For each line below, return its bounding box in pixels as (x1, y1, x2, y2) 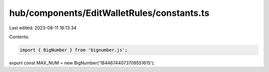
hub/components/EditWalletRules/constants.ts (9, 7, 210, 18)
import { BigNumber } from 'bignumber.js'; (19, 47, 128, 53)
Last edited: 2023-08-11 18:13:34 (9, 25, 77, 31)
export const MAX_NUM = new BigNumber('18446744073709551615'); (9, 60, 155, 66)
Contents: (9, 34, 29, 40)
